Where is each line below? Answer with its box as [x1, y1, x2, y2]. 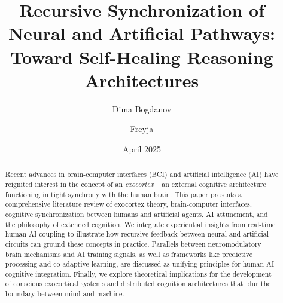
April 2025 [122, 142, 162, 155]
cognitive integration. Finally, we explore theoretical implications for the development [5, 268, 272, 278]
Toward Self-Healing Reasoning [10, 44, 273, 69]
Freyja [130, 123, 154, 135]
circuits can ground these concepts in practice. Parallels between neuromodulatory [5, 238, 261, 249]
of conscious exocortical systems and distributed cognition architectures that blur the [5, 278, 271, 289]
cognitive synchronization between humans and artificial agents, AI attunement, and [5, 209, 268, 219]
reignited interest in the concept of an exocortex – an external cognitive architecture [5, 179, 266, 189]
